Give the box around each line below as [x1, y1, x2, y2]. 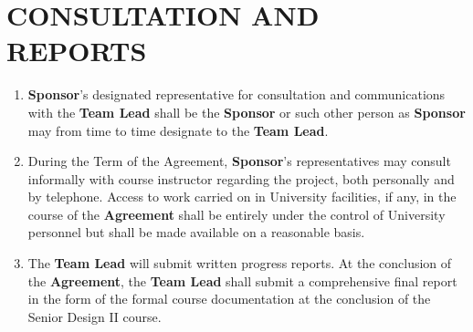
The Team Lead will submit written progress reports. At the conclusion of [27, 254, 452, 273]
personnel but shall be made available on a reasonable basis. [27, 223, 365, 242]
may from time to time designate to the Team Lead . [27, 120, 329, 140]
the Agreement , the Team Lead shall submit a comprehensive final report [27, 271, 457, 290]
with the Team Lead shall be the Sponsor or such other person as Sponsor [27, 102, 466, 121]
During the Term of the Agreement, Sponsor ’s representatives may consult [27, 151, 451, 171]
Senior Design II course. [27, 306, 162, 326]
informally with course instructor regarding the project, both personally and [27, 169, 455, 188]
